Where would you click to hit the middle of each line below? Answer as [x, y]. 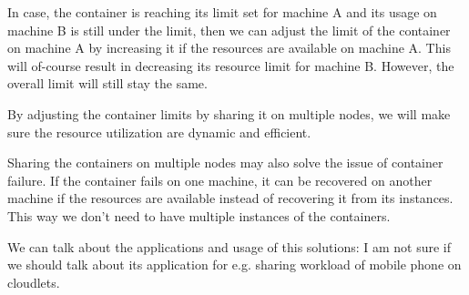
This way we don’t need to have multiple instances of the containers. [199, 215]
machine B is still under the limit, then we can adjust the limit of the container [229, 30]
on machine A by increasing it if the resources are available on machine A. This [229, 48]
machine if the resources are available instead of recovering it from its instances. [230, 198]
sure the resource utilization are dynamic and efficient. [159, 132]
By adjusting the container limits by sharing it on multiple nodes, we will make [229, 113]
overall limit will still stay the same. [107, 83]
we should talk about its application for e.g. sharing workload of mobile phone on [234, 264]
